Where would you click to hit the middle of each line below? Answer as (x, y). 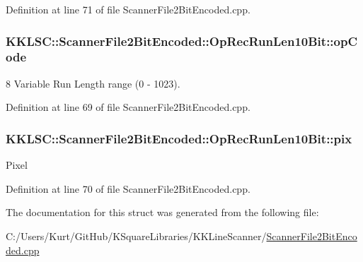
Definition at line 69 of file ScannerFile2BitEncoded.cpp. (128, 107)
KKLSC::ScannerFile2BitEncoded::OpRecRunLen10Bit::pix (179, 138)
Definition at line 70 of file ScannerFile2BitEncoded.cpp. (128, 188)
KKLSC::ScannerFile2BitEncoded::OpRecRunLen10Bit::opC (182, 41)
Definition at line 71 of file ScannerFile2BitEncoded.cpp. (128, 9)
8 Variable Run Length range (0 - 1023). (93, 83)
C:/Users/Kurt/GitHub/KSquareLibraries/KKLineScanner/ (136, 236)
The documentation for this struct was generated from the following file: (162, 212)
